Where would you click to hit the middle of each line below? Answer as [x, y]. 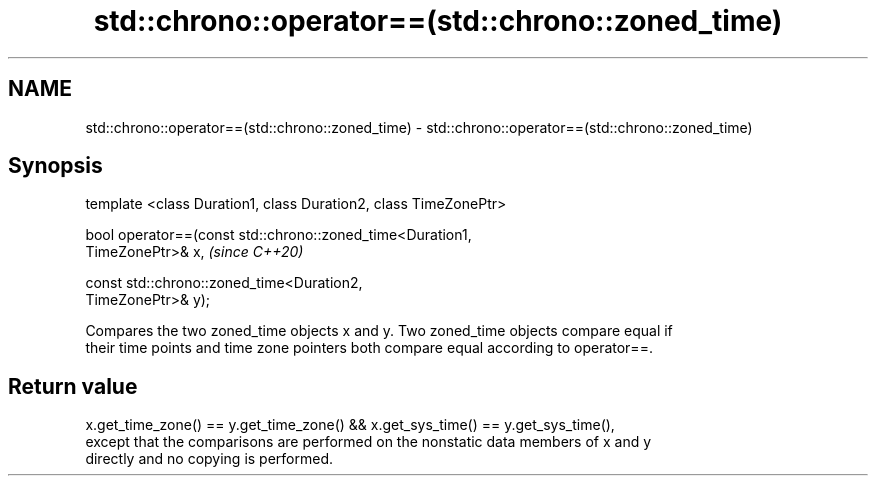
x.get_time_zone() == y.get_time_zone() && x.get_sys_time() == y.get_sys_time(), [350, 425]
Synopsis [55, 166]
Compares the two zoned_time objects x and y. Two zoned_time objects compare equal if [379, 331]
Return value [73, 386]
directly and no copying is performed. [209, 459]
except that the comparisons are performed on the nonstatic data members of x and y [368, 442]
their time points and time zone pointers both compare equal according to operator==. [369, 348]
